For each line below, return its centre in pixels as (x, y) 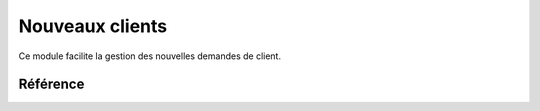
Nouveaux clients (93, 26)
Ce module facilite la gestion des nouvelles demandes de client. (150, 56)
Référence (51, 84)
